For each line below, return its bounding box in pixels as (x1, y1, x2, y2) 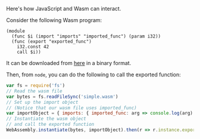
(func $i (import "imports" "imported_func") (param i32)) (11, 33, 161, 39)
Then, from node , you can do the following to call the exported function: (6, 71, 182, 78)
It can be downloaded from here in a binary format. (6, 60, 132, 66)
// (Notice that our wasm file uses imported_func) (6, 104, 137, 111)
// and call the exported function (6, 122, 95, 128)
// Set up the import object (6, 99, 79, 105)
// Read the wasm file (6, 88, 62, 94)
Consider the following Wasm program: (6, 17, 102, 23)
